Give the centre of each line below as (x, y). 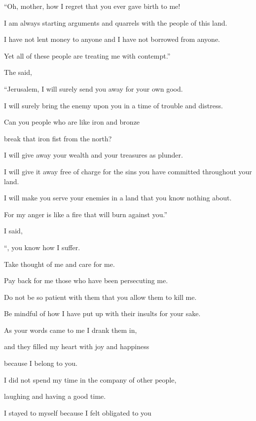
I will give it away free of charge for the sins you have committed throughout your (128, 171)
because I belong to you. (41, 363)
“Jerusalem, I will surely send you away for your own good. (93, 88)
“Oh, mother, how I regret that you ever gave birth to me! (92, 6)
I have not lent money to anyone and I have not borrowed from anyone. (112, 39)
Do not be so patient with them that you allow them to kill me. (100, 297)
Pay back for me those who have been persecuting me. (86, 280)
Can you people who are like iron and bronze (72, 122)
